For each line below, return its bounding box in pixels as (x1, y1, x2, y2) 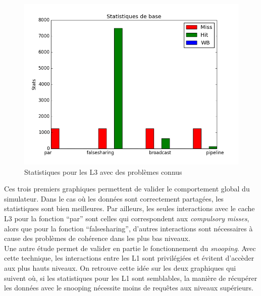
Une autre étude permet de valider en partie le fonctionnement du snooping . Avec (4, 242, 256, 253)
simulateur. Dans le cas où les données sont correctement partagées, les (4, 193, 224, 204)
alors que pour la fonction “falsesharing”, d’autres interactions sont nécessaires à (4, 223, 253, 233)
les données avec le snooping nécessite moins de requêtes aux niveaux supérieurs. (4, 282, 253, 293)
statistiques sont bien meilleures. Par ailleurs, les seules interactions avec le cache (4, 203, 255, 214)
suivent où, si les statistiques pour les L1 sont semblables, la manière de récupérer (4, 272, 257, 283)
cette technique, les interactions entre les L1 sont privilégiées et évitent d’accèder (4, 253, 254, 263)
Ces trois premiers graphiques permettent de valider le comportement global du (4, 183, 250, 194)
